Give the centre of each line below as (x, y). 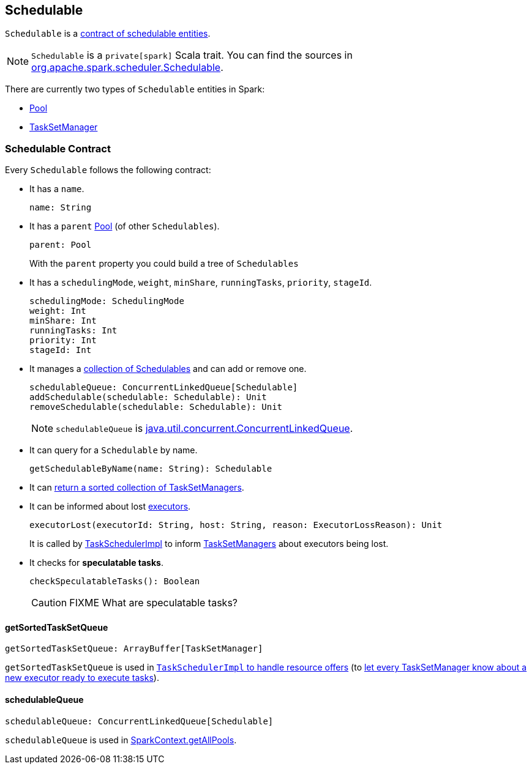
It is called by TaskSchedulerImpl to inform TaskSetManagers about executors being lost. (209, 544)
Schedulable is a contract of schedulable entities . (108, 34)
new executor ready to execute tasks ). (82, 678)
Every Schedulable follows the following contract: (108, 170)
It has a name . (57, 189)
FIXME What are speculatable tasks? (154, 603)
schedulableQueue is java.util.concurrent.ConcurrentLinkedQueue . (204, 429)
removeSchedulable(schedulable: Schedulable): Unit (156, 407)
